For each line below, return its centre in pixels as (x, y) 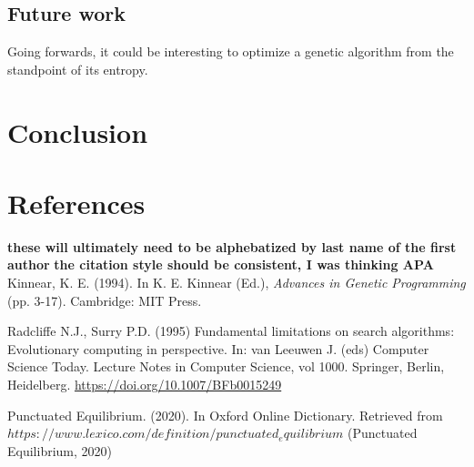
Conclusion (78, 132)
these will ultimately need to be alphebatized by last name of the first (232, 246)
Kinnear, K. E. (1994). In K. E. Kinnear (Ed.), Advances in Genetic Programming (237, 283)
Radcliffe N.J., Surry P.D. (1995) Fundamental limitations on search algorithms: (231, 331)
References (76, 203)
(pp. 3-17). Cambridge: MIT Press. (105, 300)
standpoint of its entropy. (78, 69)
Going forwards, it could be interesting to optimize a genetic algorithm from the (231, 51)
